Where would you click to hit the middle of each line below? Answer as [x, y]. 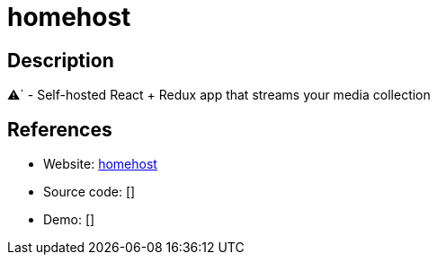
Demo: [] [69, 220]
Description [61, 60]
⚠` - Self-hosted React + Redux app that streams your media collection [219, 95]
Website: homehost [100, 164]
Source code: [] [89, 192]
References [60, 129]
